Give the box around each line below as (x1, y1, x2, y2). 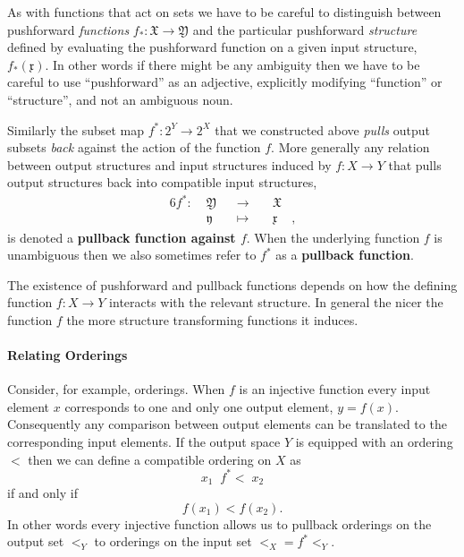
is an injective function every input (239, 380, 431, 398)
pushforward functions (7, 20, 130, 39)
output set (7, 532, 64, 551)
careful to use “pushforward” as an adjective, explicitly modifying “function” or (7, 73, 443, 91)
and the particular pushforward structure (192, 20, 418, 39)
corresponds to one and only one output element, (64, 397, 333, 416)
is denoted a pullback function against (7, 227, 236, 246)
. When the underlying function (246, 227, 420, 246)
